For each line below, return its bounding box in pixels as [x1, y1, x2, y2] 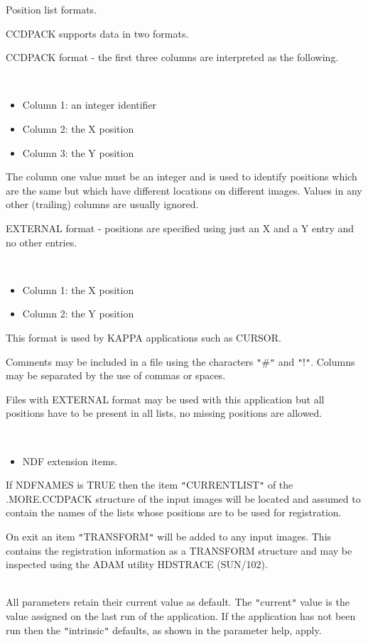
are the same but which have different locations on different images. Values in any [6, 183, 362, 197]
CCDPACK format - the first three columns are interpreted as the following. [6, 50, 339, 65]
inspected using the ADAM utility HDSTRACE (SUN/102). [6, 557, 268, 572]
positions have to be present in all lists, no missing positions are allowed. [6, 406, 323, 420]
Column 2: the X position [22, 121, 134, 136]
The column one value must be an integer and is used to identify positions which [6, 169, 357, 184]
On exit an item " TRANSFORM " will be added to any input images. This [6, 528, 332, 543]
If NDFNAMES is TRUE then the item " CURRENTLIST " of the [6, 477, 293, 492]
